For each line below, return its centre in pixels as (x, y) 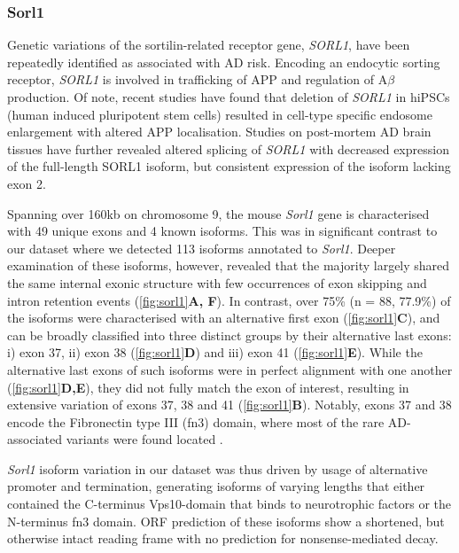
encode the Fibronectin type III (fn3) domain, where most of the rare (196, 421)
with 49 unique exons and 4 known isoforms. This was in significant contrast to (222, 231)
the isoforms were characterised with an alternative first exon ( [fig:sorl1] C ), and (224, 318)
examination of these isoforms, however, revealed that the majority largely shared (229, 265)
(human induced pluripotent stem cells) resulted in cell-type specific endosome (220, 114)
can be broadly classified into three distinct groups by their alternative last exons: (229, 335)
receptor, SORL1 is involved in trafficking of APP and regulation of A (198, 79)
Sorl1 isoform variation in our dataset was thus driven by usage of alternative (218, 468)
